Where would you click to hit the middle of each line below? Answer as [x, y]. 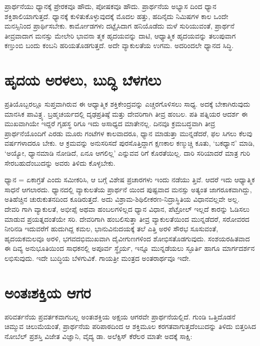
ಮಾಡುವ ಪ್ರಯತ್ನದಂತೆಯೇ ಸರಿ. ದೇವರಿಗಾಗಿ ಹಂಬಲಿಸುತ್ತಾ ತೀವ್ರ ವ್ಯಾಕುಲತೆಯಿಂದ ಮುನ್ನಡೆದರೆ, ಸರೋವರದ [127, 219]
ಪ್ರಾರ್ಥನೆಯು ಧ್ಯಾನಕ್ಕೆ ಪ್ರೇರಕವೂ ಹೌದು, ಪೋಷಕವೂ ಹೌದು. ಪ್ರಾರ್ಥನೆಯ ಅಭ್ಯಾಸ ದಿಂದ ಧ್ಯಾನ [110, 6]
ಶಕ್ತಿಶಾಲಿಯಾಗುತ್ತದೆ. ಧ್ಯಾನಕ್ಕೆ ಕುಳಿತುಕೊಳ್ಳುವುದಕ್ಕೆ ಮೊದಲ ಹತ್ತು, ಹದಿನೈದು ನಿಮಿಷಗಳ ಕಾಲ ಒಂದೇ [116, 16]
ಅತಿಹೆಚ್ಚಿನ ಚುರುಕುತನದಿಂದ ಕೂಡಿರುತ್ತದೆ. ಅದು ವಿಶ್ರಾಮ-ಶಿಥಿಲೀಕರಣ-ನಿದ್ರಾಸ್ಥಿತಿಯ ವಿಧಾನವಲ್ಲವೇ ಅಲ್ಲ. [122, 199]
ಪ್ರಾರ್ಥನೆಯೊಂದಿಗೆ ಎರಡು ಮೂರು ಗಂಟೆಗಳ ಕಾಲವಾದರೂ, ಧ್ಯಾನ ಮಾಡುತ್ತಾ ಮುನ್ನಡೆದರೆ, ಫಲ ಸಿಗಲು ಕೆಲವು [128, 133]
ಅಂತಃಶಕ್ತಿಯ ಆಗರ [48, 292]
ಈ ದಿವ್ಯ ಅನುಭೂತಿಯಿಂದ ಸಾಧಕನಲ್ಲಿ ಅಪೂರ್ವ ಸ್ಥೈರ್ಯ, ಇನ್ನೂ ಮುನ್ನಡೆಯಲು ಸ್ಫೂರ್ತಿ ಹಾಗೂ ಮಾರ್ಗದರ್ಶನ [130, 248]
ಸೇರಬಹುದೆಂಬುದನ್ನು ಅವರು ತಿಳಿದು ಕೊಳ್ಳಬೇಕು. [60, 162]
